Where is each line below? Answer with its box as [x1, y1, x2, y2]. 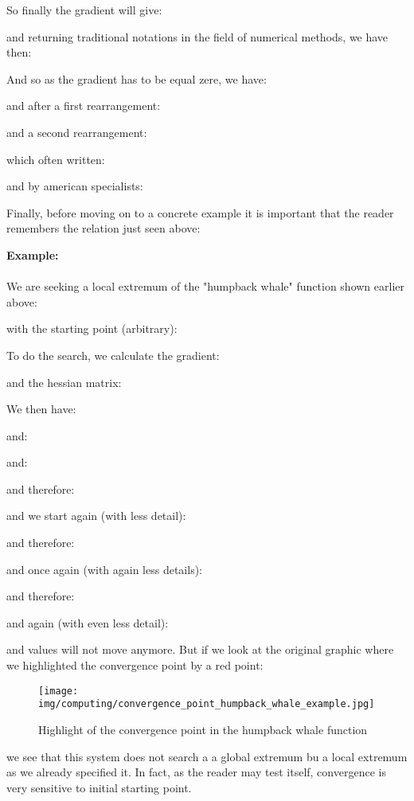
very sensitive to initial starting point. [6, 779, 192, 795]
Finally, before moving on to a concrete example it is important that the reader [6, 204, 394, 221]
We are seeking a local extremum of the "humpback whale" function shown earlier [6, 278, 404, 295]
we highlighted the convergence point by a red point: [6, 657, 264, 674]
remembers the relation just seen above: [6, 220, 201, 236]
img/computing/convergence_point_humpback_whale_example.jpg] [38, 698, 375, 710]
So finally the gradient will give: [6, 2, 162, 18]
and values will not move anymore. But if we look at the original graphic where [6, 641, 394, 658]
